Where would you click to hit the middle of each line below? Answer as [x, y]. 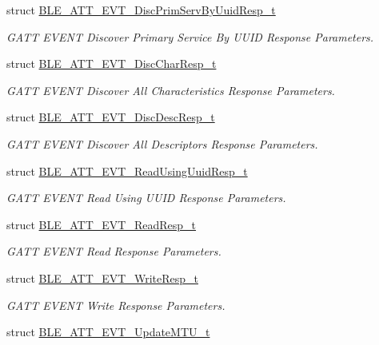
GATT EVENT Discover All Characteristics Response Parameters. [171, 90]
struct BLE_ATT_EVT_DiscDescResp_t [111, 117]
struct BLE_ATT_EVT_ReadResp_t [102, 224]
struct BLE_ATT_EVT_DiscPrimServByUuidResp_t [141, 10]
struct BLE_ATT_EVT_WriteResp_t [102, 278]
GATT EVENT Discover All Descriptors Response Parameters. [162, 143]
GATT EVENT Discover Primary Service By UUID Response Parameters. [190, 36]
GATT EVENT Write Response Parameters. [116, 305]
